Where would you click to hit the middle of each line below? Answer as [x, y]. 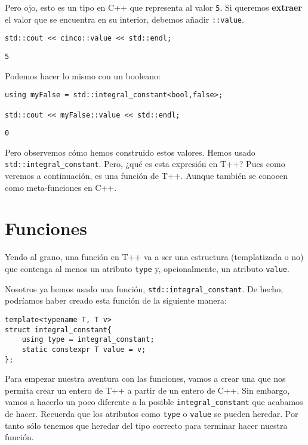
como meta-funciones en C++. [61, 187]
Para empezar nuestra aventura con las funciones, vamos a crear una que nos [145, 378]
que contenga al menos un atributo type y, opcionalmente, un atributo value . [147, 268]
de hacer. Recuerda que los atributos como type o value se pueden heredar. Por [152, 414]
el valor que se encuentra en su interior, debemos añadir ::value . [124, 19]
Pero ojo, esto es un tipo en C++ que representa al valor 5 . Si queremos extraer [153, 7]
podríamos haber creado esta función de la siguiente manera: [116, 300]
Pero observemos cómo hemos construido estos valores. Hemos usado [130, 152]
